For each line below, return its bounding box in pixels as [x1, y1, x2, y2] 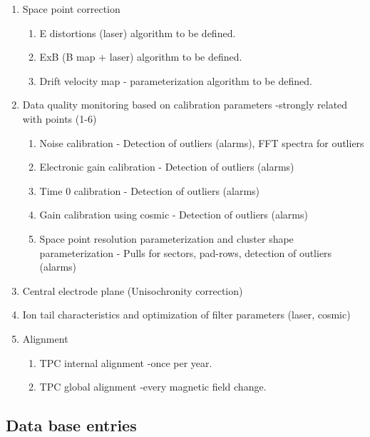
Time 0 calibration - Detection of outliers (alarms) [39, 183, 260, 198]
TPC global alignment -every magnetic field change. [39, 379, 267, 394]
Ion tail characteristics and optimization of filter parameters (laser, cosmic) [22, 307, 351, 322]
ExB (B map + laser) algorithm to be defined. [39, 49, 242, 64]
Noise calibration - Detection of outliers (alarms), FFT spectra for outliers [39, 135, 364, 150]
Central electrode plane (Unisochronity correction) [22, 283, 243, 298]
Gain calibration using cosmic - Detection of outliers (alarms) [39, 207, 308, 222]
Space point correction [22, 1, 120, 16]
